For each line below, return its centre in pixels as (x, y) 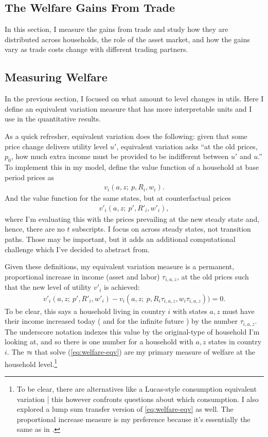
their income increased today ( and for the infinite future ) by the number (121, 321)
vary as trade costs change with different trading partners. (96, 49)
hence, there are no (35, 229)
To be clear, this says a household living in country (85, 311)
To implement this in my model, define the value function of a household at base (132, 167)
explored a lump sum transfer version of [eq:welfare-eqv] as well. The (125, 409)
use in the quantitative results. (53, 119)
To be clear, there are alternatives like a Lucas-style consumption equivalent (137, 388)
